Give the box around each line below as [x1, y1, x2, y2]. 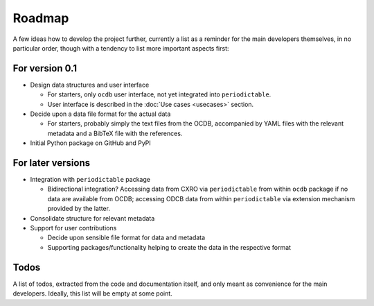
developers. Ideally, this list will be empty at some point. [12, 289, 172, 298]
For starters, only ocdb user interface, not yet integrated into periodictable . [47, 90, 271, 99]
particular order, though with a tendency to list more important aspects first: [12, 44, 229, 52]
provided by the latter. [47, 205, 111, 213]
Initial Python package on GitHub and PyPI [30, 139, 152, 147]
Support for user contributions [30, 224, 117, 232]
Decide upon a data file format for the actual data [30, 110, 171, 118]
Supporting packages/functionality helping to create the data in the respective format [47, 243, 291, 251]
